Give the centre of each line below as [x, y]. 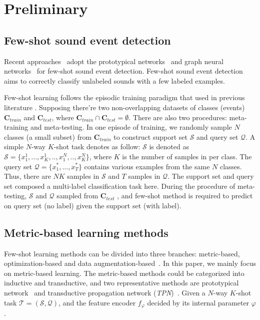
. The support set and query [211, 176]
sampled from [77, 196]
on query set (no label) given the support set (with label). [93, 205]
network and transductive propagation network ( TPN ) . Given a [105, 293]
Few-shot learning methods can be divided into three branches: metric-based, [122, 253]
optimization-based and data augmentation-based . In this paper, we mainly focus [130, 263]
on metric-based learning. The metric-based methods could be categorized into [124, 273]
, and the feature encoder [97, 302]
